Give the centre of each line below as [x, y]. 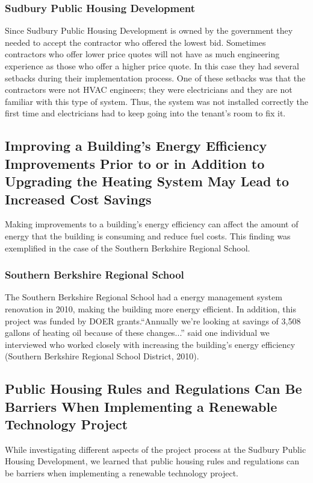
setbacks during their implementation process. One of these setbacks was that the [155, 77]
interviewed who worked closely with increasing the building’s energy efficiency [150, 344]
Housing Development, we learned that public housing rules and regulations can [152, 461]
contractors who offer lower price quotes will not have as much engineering [142, 54]
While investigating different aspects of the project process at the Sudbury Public [156, 449]
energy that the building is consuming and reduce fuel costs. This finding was [148, 235]
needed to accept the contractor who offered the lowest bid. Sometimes [135, 42]
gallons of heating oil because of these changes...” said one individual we [137, 333]
